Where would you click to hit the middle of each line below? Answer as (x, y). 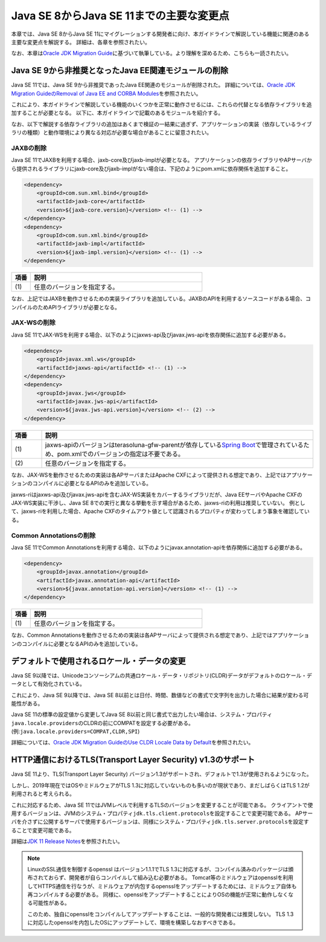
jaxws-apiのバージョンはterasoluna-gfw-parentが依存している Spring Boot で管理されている (174, 445)
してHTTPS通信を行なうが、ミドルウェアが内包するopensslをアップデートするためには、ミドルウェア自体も (162, 886)
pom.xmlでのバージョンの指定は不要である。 (120, 454)
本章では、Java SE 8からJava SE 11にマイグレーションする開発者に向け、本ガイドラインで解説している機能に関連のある (160, 34)
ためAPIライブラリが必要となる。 (78, 307)
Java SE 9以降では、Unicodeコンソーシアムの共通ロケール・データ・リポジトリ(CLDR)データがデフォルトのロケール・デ (161, 675)
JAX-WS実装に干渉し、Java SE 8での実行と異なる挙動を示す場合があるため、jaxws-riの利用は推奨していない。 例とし (158, 503)
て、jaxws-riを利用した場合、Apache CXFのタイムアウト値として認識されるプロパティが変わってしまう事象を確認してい (161, 511)
